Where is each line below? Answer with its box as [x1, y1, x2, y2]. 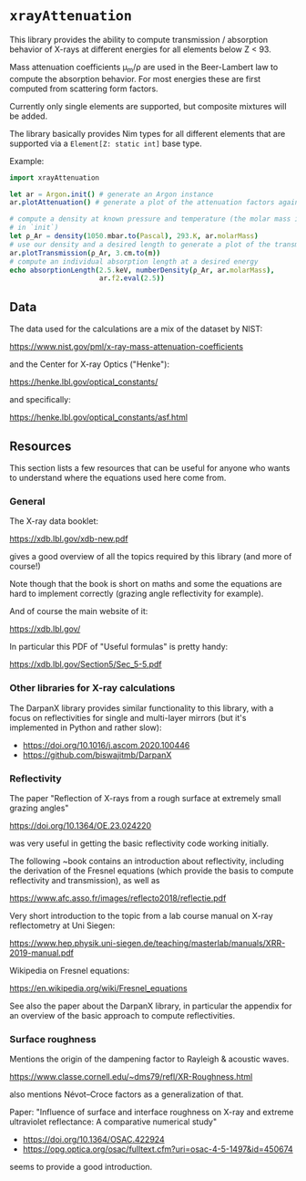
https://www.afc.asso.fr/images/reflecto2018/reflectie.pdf [9, 893, 227, 904]
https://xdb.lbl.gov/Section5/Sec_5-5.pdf [9, 659, 162, 670]
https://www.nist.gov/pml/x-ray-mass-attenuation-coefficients [9, 341, 244, 352]
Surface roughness [9, 1032, 97, 1045]
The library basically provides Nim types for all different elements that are [9, 128, 286, 139]
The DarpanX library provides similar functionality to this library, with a [9, 702, 274, 714]
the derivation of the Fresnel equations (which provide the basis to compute [9, 865, 294, 876]
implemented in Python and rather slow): [9, 722, 162, 733]
